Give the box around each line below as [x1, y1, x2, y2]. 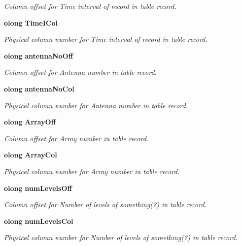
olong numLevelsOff [4, 183, 72, 193]
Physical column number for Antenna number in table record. [4, 100, 188, 110]
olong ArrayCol [4, 150, 57, 160]
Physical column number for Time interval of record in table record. [4, 34, 207, 44]
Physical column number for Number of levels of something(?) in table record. [4, 232, 238, 243]
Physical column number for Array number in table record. [4, 166, 180, 176]
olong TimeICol [4, 17, 58, 28]
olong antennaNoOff [4, 50, 73, 61]
